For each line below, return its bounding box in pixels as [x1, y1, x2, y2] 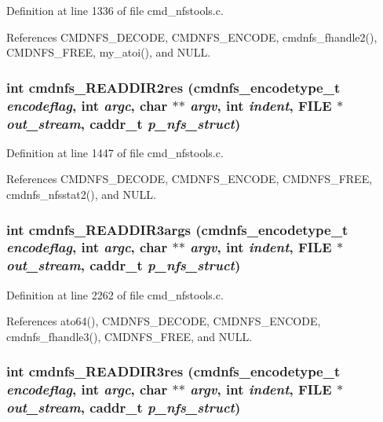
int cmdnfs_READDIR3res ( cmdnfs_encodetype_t [6, 361, 341, 381]
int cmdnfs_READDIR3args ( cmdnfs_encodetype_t [6, 219, 348, 239]
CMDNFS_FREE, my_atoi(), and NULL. [6, 44, 211, 61]
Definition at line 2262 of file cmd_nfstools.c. [6, 286, 224, 303]
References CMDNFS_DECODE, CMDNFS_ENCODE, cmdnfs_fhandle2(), [6, 28, 378, 45]
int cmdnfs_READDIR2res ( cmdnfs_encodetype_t [6, 77, 341, 97]
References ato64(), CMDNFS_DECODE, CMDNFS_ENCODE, [6, 313, 321, 329]
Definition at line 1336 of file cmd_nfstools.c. [6, 2, 224, 18]
